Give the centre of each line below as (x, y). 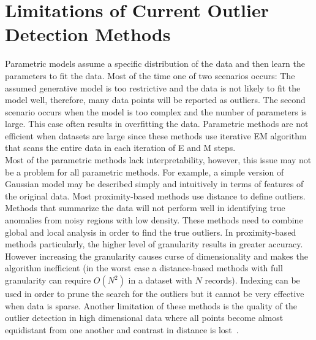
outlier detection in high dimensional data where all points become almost (144, 318)
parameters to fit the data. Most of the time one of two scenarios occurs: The (150, 75)
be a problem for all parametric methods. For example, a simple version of (145, 172)
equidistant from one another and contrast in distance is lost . (122, 329)
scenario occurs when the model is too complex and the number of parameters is (156, 111)
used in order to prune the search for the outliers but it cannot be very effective (155, 293)
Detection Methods (88, 34)
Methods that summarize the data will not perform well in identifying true (145, 208)
